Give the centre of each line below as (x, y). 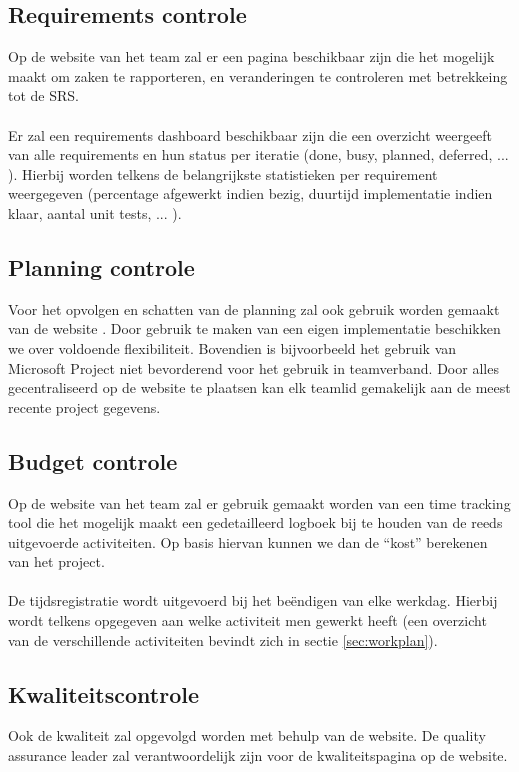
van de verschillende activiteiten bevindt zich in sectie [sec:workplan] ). (223, 639)
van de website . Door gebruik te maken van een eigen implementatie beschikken (254, 328)
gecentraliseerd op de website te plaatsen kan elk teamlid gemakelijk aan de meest (259, 387)
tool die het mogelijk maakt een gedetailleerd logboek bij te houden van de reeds (255, 522)
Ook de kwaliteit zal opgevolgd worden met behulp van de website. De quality (247, 735)
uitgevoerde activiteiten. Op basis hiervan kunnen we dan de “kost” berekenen (248, 541)
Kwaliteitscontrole (103, 693)
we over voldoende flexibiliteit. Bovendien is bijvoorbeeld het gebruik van (232, 347)
